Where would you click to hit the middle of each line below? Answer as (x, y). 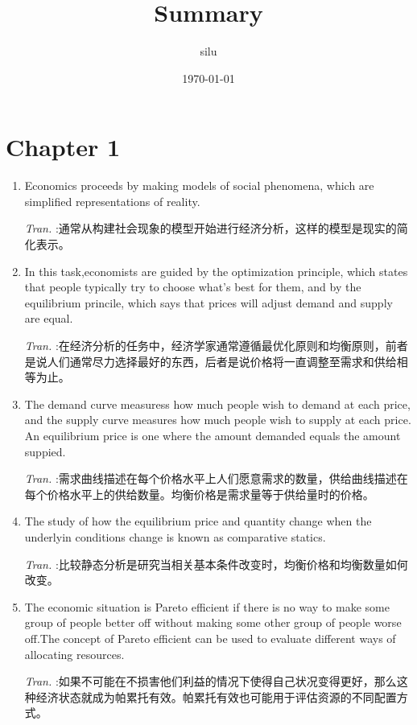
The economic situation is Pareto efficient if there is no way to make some (207, 606)
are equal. (49, 318)
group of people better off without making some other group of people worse (213, 622)
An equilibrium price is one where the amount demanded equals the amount (213, 435)
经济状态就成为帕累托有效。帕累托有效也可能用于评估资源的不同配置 (216, 696)
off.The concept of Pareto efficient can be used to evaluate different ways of (210, 638)
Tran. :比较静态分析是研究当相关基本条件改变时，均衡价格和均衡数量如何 (216, 564)
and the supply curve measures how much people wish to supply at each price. (218, 420)
